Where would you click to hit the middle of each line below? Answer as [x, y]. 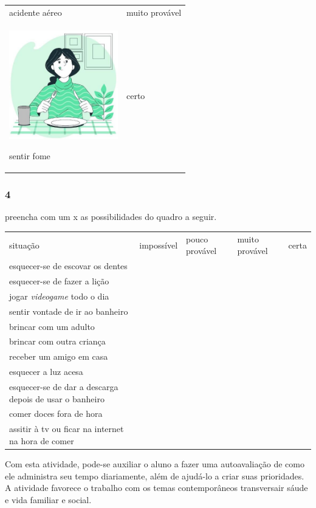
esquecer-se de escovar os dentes [68, 266]
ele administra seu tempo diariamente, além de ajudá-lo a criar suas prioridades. [155, 475]
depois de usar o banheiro [57, 398]
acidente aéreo [36, 12]
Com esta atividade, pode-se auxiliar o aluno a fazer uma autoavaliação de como [155, 463]
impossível [159, 245]
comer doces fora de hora [56, 414]
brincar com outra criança [57, 341]
